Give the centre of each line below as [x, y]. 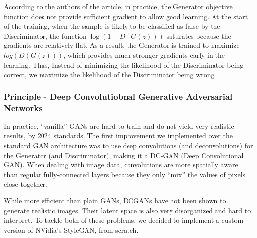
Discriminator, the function [45, 35]
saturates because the [199, 35]
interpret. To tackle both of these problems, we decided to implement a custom [124, 220]
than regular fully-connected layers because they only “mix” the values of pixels [125, 174]
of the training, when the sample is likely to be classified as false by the [112, 26]
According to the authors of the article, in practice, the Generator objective [118, 6]
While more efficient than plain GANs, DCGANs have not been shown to [115, 201]
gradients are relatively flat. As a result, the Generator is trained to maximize [122, 45]
